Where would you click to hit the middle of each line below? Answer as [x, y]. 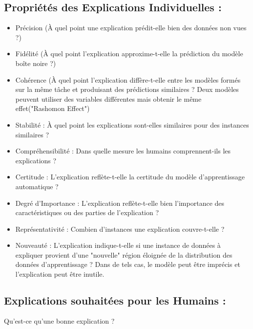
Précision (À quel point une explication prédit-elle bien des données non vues [131, 28]
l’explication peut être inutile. [60, 274]
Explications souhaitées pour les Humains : [115, 300]
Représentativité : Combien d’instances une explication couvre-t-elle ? [120, 229]
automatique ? [37, 186]
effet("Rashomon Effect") [53, 108]
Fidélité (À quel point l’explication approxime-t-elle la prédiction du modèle [129, 54]
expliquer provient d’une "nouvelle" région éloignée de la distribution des [124, 254]
